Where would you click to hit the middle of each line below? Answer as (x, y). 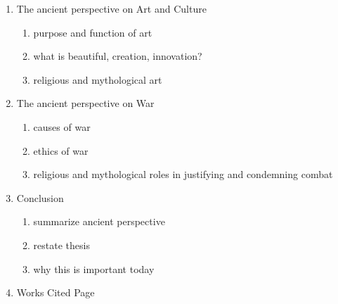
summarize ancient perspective (99, 221)
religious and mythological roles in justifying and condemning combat (183, 174)
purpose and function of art (93, 32)
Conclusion (40, 197)
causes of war (62, 126)
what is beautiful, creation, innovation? (118, 56)
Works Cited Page (56, 292)
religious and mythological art (98, 79)
